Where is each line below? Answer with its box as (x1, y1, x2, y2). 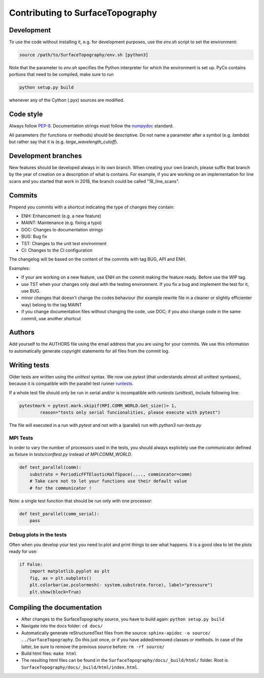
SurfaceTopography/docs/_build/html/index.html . (21, 664, 139, 670)
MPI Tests (9, 434, 33, 441)
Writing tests (9, 361, 50, 369)
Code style (9, 110, 43, 119)
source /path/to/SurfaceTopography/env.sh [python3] (19, 52, 149, 58)
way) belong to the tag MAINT (21, 301, 82, 307)
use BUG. (21, 288, 41, 294)
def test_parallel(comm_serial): (19, 511, 100, 517)
